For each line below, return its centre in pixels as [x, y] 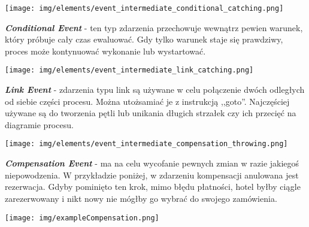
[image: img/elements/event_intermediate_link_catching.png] [129, 70]
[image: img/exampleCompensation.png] [82, 218]
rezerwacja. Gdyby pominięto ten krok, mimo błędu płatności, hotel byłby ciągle [153, 187]
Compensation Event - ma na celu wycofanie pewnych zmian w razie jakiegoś [152, 163]
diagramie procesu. [39, 124]
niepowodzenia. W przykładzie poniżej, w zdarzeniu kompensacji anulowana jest [152, 175]
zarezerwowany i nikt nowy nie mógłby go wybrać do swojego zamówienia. [141, 198]
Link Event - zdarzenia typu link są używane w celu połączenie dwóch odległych [155, 90]
